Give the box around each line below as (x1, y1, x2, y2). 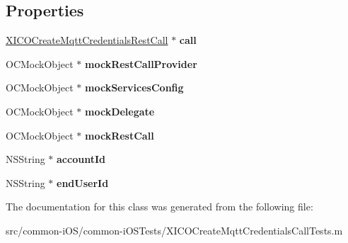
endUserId (57, 175, 109, 190)
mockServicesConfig (85, 80, 184, 95)
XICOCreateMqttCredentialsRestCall (6, 33, 168, 47)
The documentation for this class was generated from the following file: (6, 199, 313, 214)
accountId (57, 152, 105, 166)
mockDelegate (85, 103, 155, 118)
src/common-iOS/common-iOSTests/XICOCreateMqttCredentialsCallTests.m (6, 222, 343, 237)
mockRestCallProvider (85, 56, 197, 71)
